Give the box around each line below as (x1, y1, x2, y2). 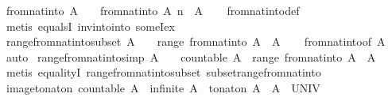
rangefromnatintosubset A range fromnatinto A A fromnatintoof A (6, 33, 386, 50)
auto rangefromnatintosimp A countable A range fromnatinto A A (6, 48, 376, 65)
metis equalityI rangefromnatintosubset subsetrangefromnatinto (6, 64, 321, 80)
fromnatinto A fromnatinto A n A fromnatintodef (6, 2, 300, 18)
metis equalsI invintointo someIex (6, 17, 175, 34)
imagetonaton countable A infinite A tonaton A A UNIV (6, 79, 320, 95)
